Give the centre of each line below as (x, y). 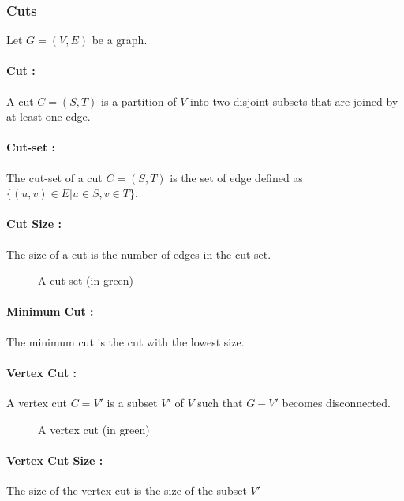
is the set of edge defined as (236, 177)
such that (220, 402)
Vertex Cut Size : (55, 460)
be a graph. (120, 40)
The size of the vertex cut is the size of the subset (127, 490)
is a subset (132, 402)
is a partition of (139, 101)
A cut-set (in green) (86, 280)
